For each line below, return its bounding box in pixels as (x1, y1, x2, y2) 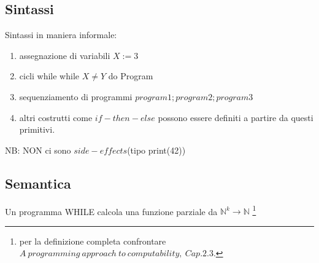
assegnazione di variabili (19, 49, 110, 61)
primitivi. (19, 123, 55, 136)
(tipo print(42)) (127, 143, 186, 156)
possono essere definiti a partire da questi (158, 111, 313, 124)
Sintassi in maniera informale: (5, 28, 117, 41)
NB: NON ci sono (5, 143, 71, 156)
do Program (108, 69, 153, 82)
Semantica (5, 173, 71, 192)
